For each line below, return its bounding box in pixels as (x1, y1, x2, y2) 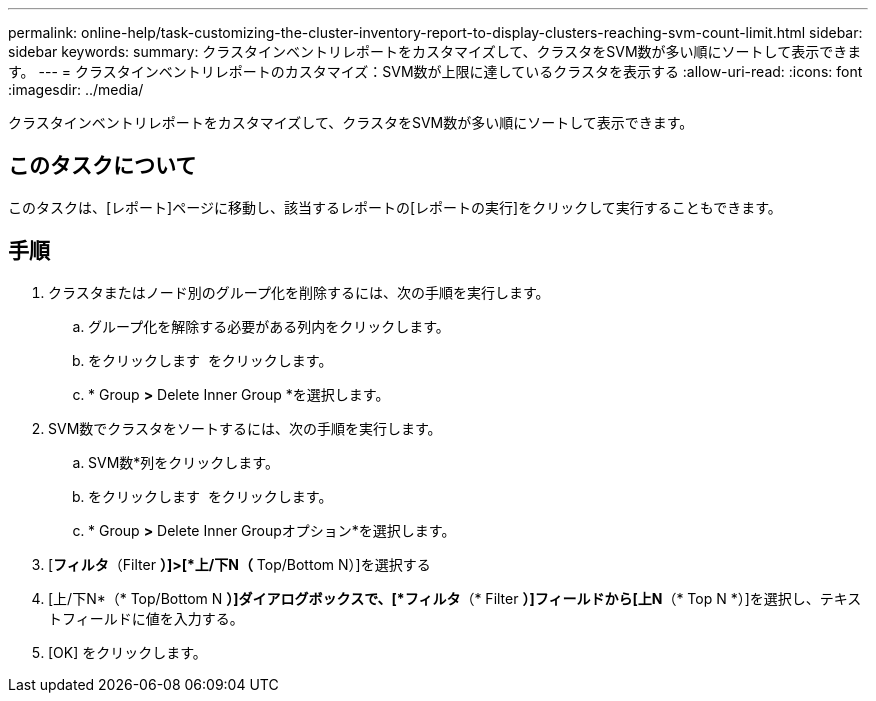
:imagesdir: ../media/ (8, 81, 144, 98)
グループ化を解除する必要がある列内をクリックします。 (88, 317, 450, 335)
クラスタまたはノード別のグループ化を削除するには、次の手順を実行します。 (48, 283, 550, 301)
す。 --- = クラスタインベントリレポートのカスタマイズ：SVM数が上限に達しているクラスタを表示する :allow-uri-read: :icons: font (8, 63, 863, 80)
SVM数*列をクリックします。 (88, 453, 279, 471)
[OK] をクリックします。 (48, 643, 207, 661)
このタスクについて (8, 153, 197, 179)
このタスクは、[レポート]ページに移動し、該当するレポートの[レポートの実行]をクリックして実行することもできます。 (8, 198, 782, 216)
